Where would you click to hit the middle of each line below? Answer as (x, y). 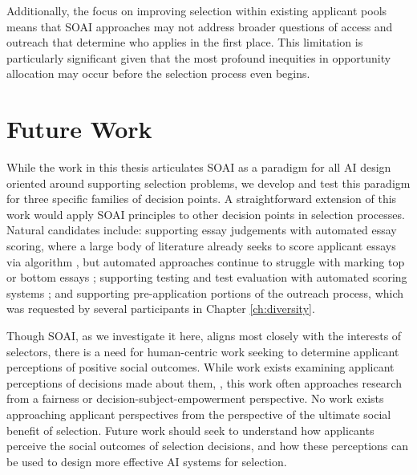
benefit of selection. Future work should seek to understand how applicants (190, 430)
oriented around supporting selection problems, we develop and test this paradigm (208, 183)
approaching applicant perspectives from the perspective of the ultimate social (199, 414)
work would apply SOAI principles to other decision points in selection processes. (206, 214)
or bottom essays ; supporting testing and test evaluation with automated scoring (207, 277)
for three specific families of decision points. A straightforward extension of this (202, 199)
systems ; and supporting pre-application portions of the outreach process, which (205, 292)
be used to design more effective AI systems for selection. (147, 461)
